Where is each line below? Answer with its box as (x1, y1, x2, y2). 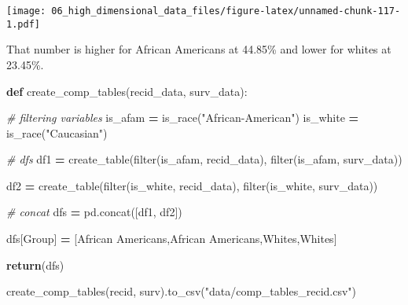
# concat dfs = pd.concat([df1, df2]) (6, 204, 182, 220)
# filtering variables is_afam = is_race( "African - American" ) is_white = (6, 109, 359, 126)
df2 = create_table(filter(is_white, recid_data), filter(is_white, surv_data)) (6, 177, 378, 193)
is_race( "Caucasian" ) (6, 124, 108, 141)
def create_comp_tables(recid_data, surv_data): (6, 83, 248, 99)
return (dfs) (6, 256, 64, 273)
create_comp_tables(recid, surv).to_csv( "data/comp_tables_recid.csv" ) (6, 283, 357, 299)
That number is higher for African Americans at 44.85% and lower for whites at (6, 41, 391, 57)
